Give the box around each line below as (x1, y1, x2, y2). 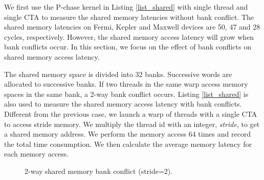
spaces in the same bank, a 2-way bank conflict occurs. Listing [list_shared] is (4, 88, 249, 99)
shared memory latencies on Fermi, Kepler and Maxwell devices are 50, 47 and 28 (4, 21, 260, 32)
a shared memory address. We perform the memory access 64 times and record (4, 128, 251, 139)
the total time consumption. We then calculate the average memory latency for (4, 138, 252, 149)
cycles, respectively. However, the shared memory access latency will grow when (4, 31, 254, 42)
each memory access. (4, 148, 69, 159)
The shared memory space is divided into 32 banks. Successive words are (4, 68, 232, 79)
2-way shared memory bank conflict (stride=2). (25, 165, 173, 176)
